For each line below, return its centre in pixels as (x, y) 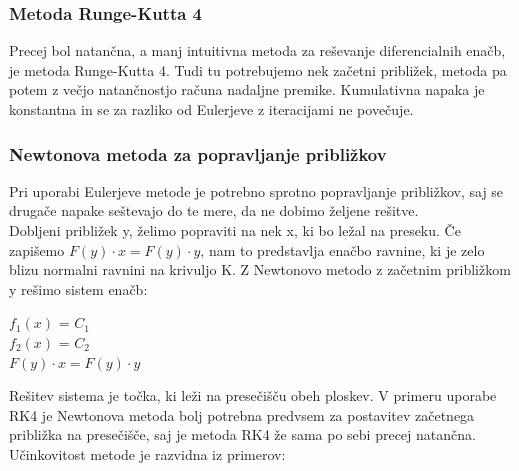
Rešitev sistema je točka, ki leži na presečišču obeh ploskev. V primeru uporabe (253, 395)
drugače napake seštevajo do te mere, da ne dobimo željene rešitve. (214, 210)
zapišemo (37, 249)
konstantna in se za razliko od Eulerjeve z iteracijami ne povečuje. (211, 109)
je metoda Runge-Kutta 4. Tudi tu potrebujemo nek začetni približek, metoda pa (258, 69)
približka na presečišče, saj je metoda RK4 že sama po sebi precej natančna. (242, 434)
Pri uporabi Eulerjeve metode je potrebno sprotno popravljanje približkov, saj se (256, 190)
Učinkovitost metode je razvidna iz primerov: (147, 453)
